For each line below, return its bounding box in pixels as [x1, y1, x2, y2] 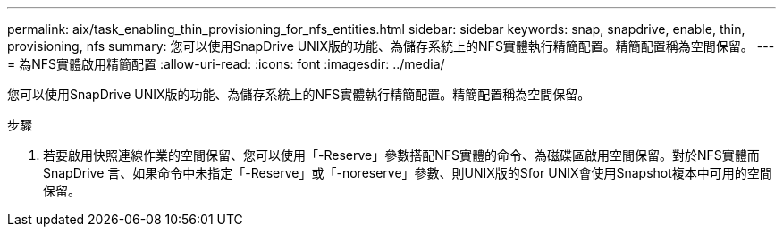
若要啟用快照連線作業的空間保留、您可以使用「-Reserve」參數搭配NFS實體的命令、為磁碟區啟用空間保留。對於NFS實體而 [43, 147, 760, 163]
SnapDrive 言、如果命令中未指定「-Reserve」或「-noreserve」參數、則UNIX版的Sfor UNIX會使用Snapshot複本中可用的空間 [43, 165, 772, 180]
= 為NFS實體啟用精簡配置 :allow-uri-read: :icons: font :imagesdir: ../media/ [7, 56, 445, 71]
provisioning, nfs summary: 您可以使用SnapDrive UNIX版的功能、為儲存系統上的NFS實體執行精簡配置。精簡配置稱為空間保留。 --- [7, 38, 775, 54]
